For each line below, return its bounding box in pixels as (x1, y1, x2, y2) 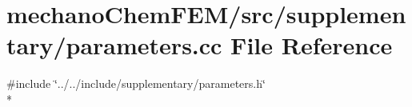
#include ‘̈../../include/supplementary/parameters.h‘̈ (6, 75, 266, 92)
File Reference (230, 29, 393, 61)
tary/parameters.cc (6, 29, 222, 61)
